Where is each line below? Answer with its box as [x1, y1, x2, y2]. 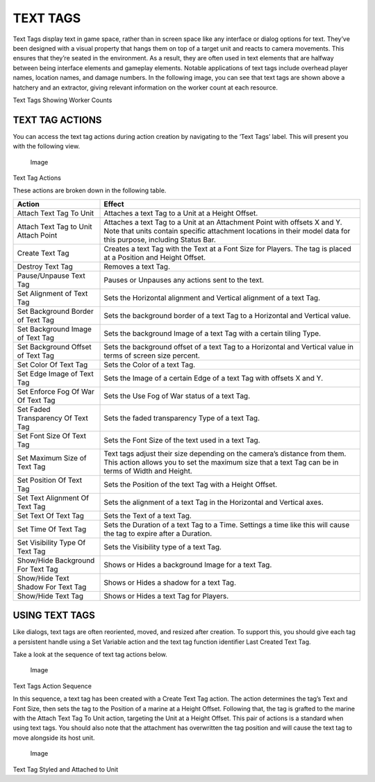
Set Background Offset [17, 342, 92, 351]
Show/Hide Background [17, 556, 95, 565]
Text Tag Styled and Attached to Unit [12, 765, 118, 774]
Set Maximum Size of [17, 453, 87, 463]
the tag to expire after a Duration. [103, 529, 212, 538]
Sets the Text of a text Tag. [103, 510, 192, 520]
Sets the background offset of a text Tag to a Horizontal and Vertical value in [103, 342, 354, 351]
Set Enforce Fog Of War [17, 386, 95, 396]
